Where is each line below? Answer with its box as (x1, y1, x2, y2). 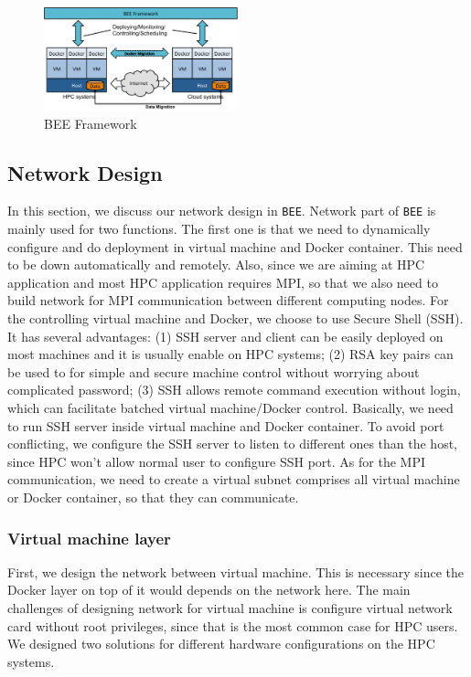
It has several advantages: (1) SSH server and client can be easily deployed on (7, 326, 444, 345)
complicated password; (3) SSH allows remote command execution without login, (7, 380, 461, 399)
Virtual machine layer (7, 526, 171, 549)
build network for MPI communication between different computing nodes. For (7, 291, 449, 310)
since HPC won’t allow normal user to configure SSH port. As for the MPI (7, 451, 425, 471)
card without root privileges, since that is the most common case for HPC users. (7, 616, 458, 635)
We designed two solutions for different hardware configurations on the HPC (7, 634, 435, 653)
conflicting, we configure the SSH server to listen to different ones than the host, (7, 434, 458, 453)
